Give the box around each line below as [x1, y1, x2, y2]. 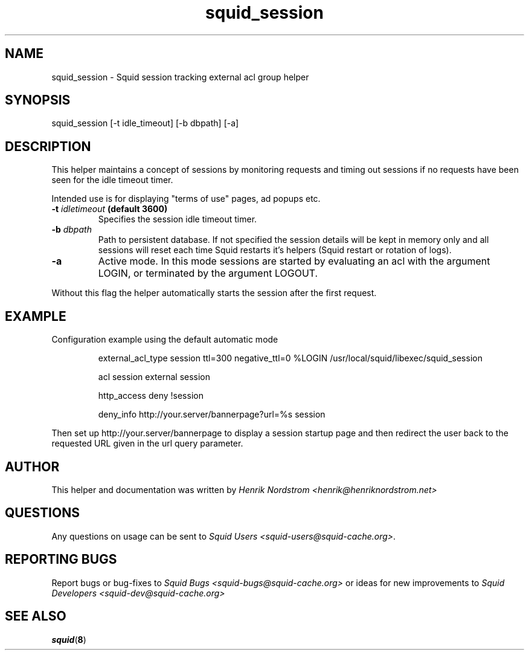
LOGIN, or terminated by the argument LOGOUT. [98, 267, 318, 280]
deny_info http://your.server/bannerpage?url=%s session [98, 409, 325, 420]
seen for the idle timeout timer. [51, 175, 173, 186]
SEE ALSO [5, 608, 66, 624]
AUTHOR [5, 459, 60, 474]
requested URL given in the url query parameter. [51, 438, 243, 449]
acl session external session [98, 372, 211, 382]
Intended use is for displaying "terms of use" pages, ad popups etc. [51, 193, 321, 204]
